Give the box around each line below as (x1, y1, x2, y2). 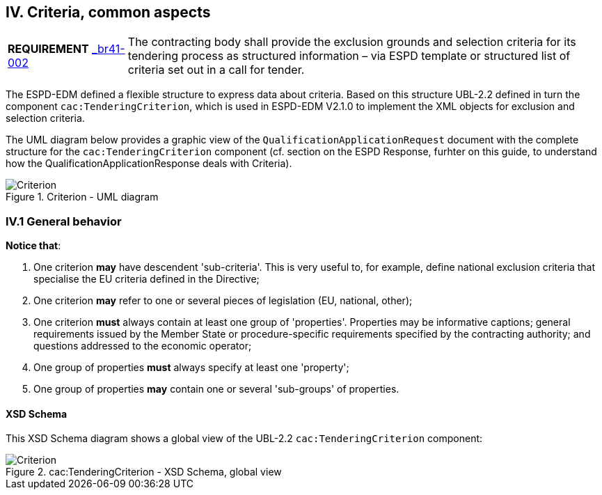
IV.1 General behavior (6, 214, 122, 228)
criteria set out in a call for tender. (127, 63, 305, 77)
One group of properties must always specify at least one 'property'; (33, 361, 349, 374)
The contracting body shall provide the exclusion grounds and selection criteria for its (127, 35, 576, 49)
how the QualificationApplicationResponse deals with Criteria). (6, 157, 292, 170)
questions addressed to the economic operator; (33, 340, 252, 352)
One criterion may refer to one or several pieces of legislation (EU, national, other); (33, 294, 413, 307)
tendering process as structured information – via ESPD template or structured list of (127, 49, 571, 63)
